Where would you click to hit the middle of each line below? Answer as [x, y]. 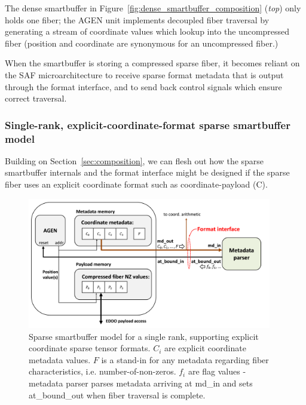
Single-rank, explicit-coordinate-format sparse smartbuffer [148, 125]
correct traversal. [36, 98]
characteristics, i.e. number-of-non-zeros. [102, 371]
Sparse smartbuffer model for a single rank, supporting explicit [144, 336]
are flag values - [217, 371]
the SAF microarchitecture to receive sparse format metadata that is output [144, 74]
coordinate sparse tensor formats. [90, 348]
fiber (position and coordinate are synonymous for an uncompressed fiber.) [142, 43]
